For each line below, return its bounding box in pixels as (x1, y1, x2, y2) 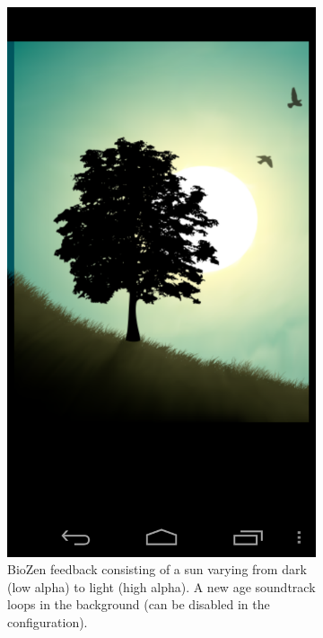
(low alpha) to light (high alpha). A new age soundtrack (7, 577, 316, 596)
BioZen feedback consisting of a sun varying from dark (7, 560, 307, 579)
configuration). (7, 612, 88, 631)
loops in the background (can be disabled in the (7, 595, 270, 614)
